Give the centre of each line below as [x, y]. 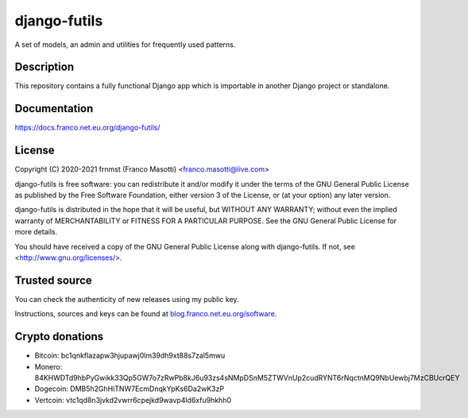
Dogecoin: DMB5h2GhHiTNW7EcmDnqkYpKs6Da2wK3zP [130, 389]
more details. [36, 232]
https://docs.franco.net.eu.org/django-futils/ [87, 128]
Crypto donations [59, 337]
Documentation [54, 108]
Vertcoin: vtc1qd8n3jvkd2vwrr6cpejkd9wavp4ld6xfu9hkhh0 [133, 400]
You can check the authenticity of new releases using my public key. [127, 299]
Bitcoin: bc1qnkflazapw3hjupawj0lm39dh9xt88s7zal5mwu [130, 356]
